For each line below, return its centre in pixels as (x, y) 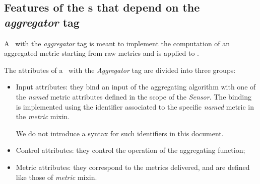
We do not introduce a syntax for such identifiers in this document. (120, 133)
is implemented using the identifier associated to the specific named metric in (135, 106)
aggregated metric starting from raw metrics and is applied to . (102, 53)
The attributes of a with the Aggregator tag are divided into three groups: (120, 70)
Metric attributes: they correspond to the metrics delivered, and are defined (133, 167)
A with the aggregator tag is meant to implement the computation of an (117, 43)
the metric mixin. (43, 116)
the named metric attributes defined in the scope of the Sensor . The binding (134, 96)
